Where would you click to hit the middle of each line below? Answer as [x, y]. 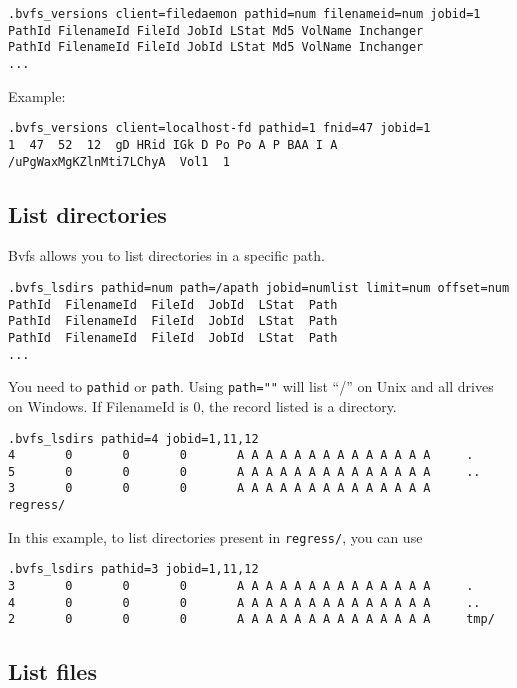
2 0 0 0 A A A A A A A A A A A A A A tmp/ [251, 619]
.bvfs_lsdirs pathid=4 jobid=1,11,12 [133, 438]
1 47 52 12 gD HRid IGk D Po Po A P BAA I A [173, 144]
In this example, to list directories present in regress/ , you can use [215, 536]
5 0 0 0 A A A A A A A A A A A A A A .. [244, 471]
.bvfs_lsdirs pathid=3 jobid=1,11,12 [133, 569]
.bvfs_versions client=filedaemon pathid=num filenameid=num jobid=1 [244, 14]
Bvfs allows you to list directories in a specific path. [166, 255]
